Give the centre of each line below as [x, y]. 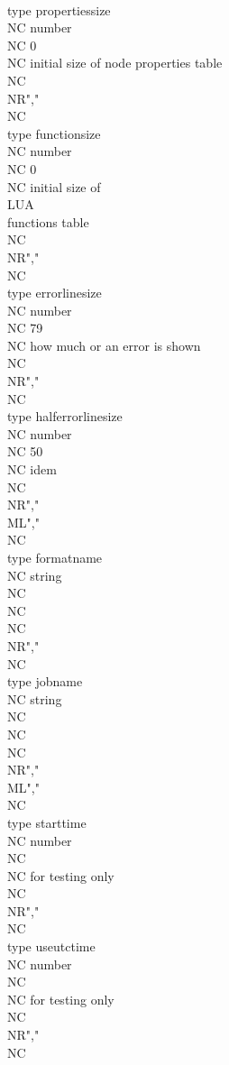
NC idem [32, 469]
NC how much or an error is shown [104, 345]
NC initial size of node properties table [115, 63]
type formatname [55, 557]
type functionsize [54, 133]
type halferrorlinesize [65, 416]
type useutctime [51, 946]
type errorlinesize [55, 293]
